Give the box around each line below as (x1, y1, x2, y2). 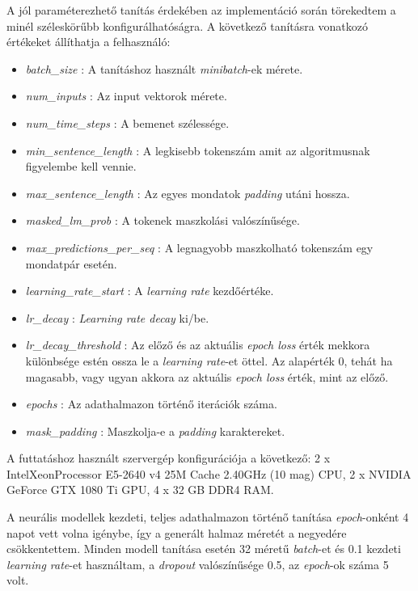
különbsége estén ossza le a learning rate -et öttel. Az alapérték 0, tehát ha (25, 352, 393, 369)
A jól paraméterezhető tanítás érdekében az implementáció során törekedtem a (6, 2, 396, 18)
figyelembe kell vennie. (25, 158, 137, 175)
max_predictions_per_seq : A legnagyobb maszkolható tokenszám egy (25, 239, 374, 255)
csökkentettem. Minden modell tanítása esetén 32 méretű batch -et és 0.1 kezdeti (6, 540, 401, 557)
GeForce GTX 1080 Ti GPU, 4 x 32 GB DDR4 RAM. (6, 481, 274, 498)
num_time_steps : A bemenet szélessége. (25, 114, 230, 131)
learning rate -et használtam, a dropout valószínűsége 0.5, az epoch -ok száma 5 (6, 555, 389, 572)
